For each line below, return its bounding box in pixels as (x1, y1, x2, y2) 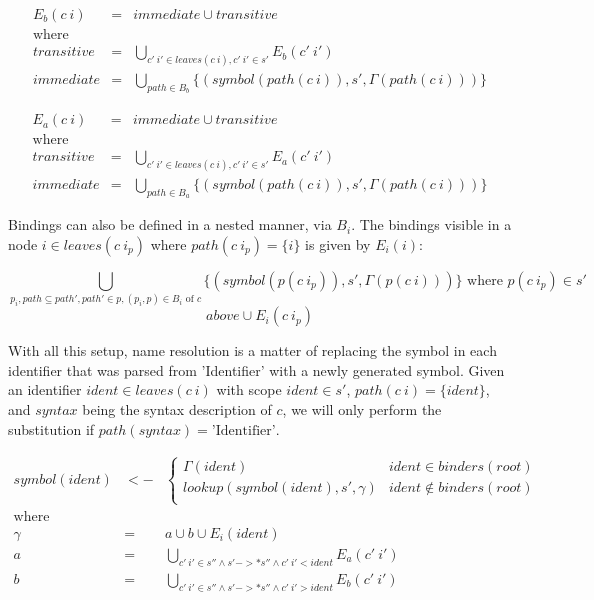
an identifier (8, 379, 82, 400)
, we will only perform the (282, 399, 442, 420)
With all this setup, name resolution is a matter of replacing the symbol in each (8, 340, 497, 361)
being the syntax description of (82, 399, 272, 420)
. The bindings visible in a (351, 214, 512, 235)
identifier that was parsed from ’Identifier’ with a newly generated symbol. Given (8, 359, 505, 380)
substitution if (8, 418, 95, 439)
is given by (305, 233, 371, 254)
